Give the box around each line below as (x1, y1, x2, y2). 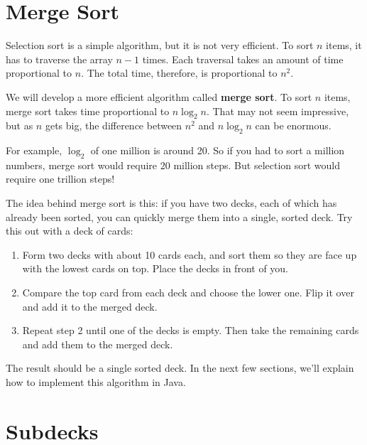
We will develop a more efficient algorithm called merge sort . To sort (6, 89, 312, 104)
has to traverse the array (6, 51, 113, 66)
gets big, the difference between (45, 118, 182, 133)
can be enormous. (255, 118, 332, 133)
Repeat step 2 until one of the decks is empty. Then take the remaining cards (22, 323, 359, 338)
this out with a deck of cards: (6, 223, 133, 238)
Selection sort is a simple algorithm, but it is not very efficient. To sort (6, 38, 314, 53)
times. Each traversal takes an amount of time (142, 51, 344, 66)
